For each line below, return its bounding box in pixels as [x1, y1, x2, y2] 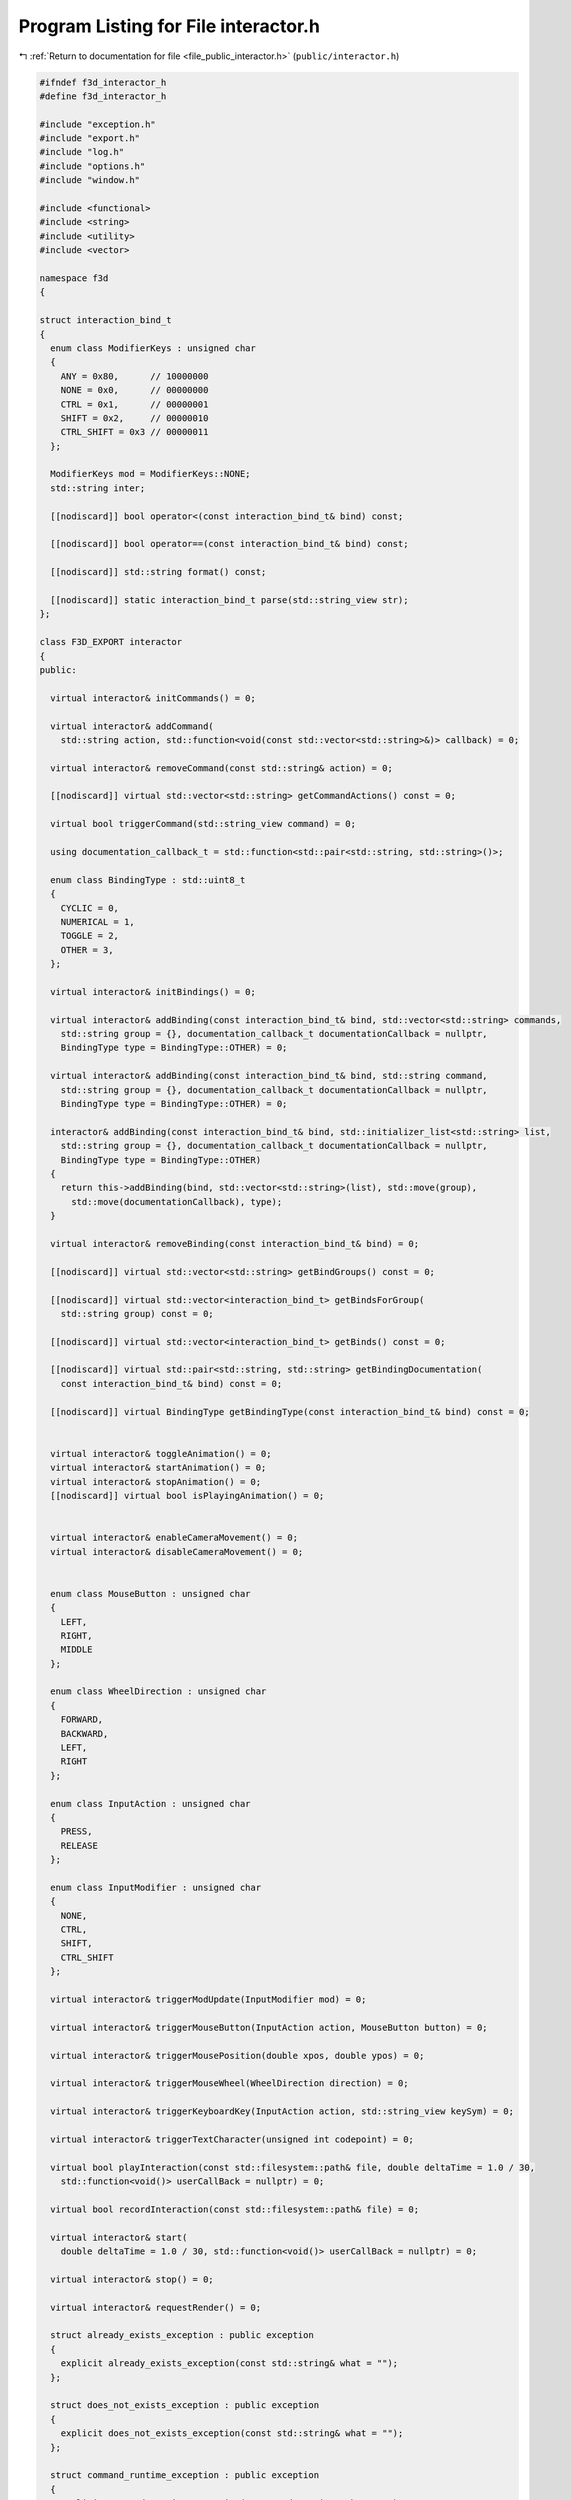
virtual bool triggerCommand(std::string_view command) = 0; [50, 818, 357, 830]
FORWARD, [60, 1714, 104, 1725]
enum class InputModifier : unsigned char [50, 1881, 262, 1893]
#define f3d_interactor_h [39, 90, 167, 102]
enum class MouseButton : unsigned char [50, 1588, 251, 1599]
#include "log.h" [39, 146, 125, 158]
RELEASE [60, 1840, 99, 1851]
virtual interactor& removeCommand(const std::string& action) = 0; [50, 762, 394, 774]
